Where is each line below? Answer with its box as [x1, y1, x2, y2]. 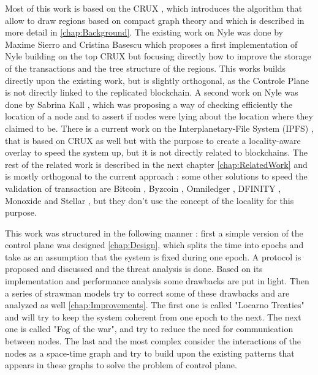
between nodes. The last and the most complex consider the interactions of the [5, 335, 301, 347]
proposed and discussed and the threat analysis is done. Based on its [5, 262, 263, 275]
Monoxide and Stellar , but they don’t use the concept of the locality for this [5, 194, 294, 206]
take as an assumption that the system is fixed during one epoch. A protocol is [5, 250, 301, 263]
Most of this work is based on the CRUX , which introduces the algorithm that [5, 2, 303, 14]
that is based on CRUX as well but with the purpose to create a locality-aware [5, 134, 301, 146]
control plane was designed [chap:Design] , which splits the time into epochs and [5, 238, 304, 251]
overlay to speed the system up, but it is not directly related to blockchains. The [5, 146, 308, 159]
